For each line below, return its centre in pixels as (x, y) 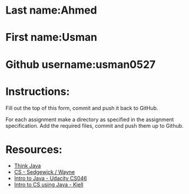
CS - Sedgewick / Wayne (44, 172)
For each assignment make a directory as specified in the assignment (90, 119)
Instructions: (38, 91)
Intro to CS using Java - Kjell (49, 185)
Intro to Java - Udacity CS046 (50, 179)
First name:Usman (52, 38)
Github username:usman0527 (81, 64)
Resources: (34, 149)
